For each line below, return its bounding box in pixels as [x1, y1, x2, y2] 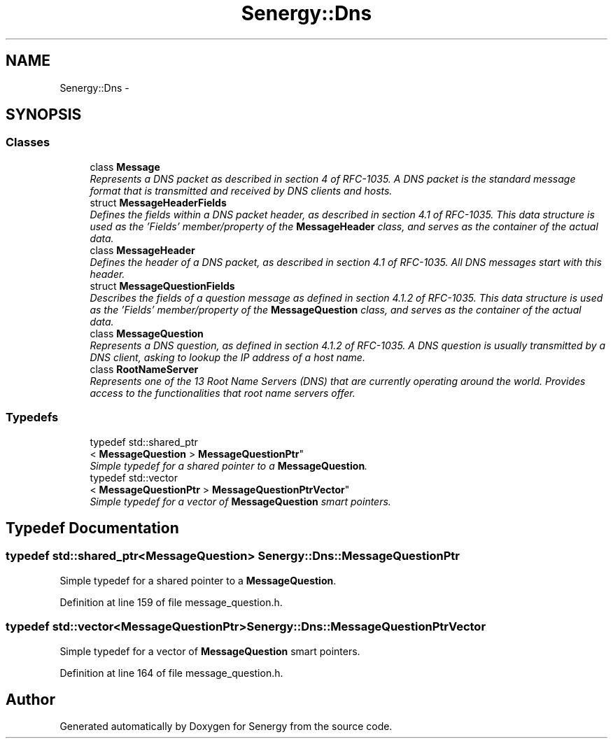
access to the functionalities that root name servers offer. [90, 386, 355, 399]
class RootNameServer [90, 363, 199, 375]
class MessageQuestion [90, 327, 204, 339]
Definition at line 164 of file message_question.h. [59, 666, 283, 679]
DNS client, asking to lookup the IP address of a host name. [90, 351, 365, 363]
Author [6, 690, 55, 708]
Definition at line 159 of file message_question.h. [59, 596, 283, 608]
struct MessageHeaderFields [90, 196, 227, 209]
